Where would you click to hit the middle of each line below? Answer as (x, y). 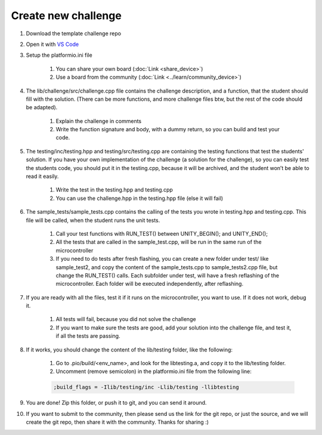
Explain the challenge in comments (99, 121)
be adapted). (42, 107)
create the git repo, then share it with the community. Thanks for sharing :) (117, 422)
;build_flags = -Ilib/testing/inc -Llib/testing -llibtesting (146, 387)
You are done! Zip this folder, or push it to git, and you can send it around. (116, 403)
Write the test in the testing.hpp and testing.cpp (114, 190)
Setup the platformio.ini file (59, 55)
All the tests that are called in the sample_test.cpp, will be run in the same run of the (159, 242)
